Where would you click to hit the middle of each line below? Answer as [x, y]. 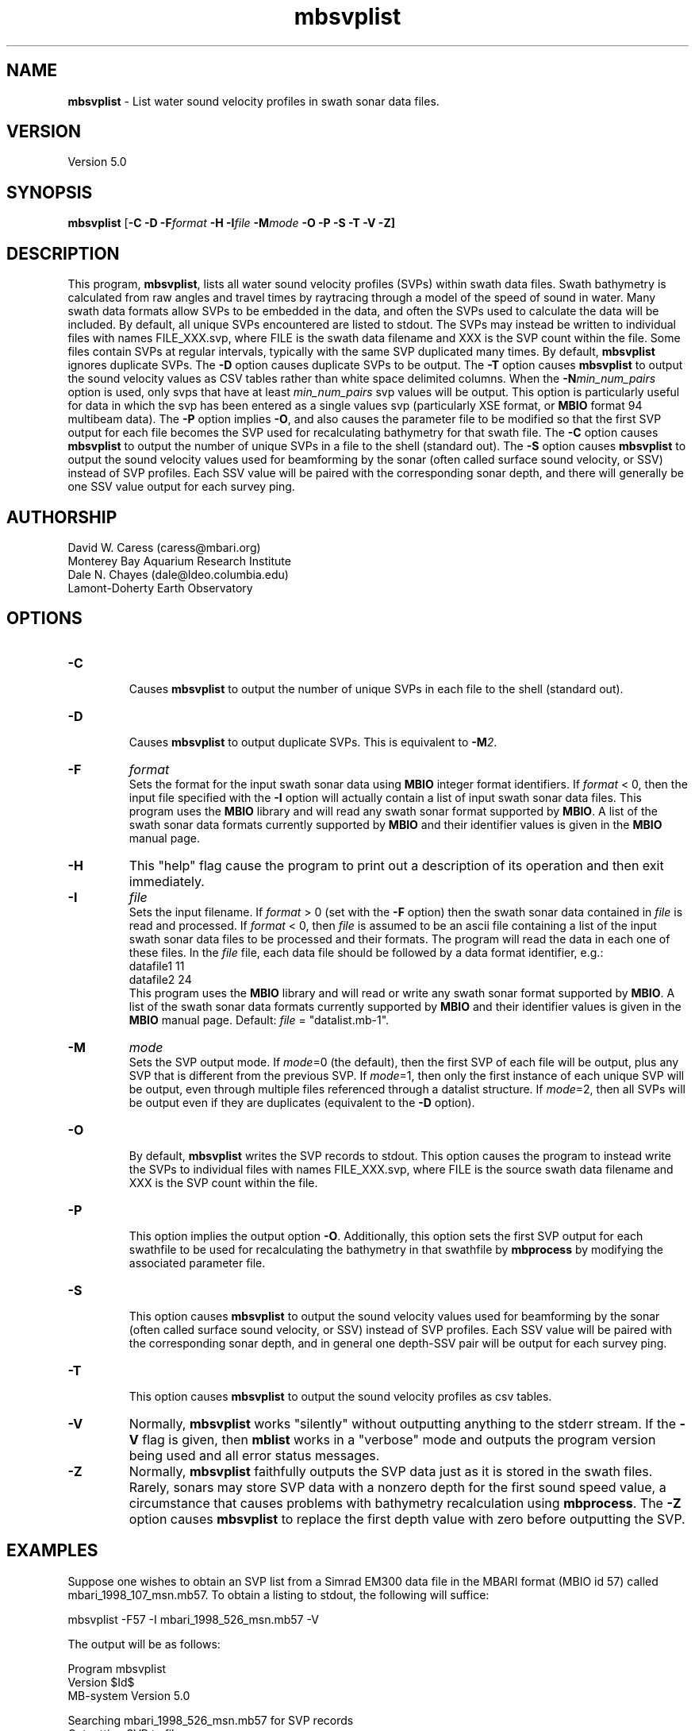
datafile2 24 [160, 979]
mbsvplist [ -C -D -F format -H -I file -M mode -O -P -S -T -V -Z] [231, 223]
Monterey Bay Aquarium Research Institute [179, 561]
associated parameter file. [197, 1263]
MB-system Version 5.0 [129, 1695]
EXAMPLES [52, 1551]
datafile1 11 [157, 966]
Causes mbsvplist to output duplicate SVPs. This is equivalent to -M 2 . [313, 742]
